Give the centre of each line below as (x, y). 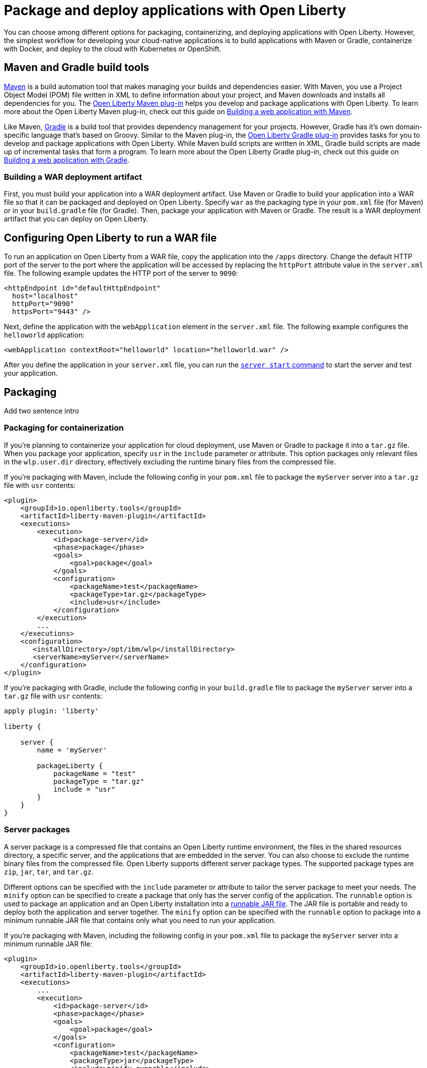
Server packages (37, 830)
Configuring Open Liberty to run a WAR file (111, 238)
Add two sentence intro (42, 411)
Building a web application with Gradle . (67, 160)
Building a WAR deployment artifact (73, 177)
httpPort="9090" (43, 304)
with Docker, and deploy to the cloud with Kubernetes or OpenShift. (113, 49)
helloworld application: (44, 335)
